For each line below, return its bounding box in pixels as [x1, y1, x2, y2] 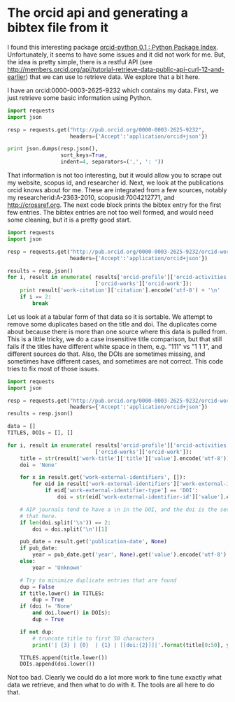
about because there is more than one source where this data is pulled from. [7, 327, 228, 336]
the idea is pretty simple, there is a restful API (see [7, 57, 152, 66]
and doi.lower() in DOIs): [32, 610, 111, 617]
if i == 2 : [20, 294, 52, 301]
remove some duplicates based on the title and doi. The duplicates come [7, 320, 218, 328]
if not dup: [20, 628, 55, 636]
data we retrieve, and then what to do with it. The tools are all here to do [7, 680, 215, 689]
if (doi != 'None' [20, 603, 73, 610]
